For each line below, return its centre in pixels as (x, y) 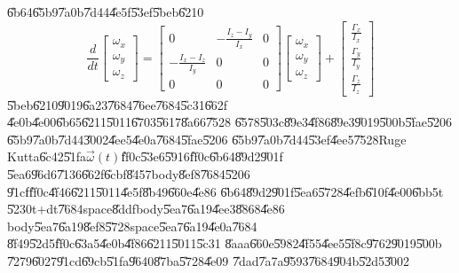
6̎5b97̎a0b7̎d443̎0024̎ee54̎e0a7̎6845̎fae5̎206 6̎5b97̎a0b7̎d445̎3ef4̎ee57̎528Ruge (207, 139)
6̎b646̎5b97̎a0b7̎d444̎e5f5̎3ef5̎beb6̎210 (106, 12)
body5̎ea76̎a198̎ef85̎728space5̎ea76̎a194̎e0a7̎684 (132, 226)
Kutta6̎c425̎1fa (47, 156)
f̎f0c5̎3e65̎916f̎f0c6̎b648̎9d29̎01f (202, 156)
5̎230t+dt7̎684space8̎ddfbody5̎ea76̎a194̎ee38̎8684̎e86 (146, 209)
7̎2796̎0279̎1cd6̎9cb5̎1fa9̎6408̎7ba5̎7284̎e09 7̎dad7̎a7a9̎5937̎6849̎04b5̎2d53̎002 (209, 260)
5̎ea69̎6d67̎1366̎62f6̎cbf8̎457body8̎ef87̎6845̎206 (129, 173)
